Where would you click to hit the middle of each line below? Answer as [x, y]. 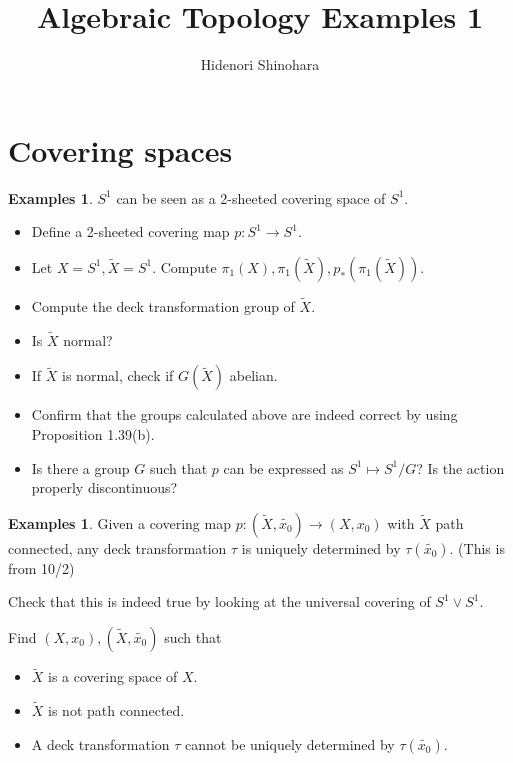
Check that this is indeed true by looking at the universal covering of [219, 601]
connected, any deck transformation [117, 547]
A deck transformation [100, 743]
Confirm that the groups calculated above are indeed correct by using [244, 414]
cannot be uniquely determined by [290, 743]
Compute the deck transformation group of [163, 306]
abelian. [253, 375]
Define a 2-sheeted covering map [130, 231]
